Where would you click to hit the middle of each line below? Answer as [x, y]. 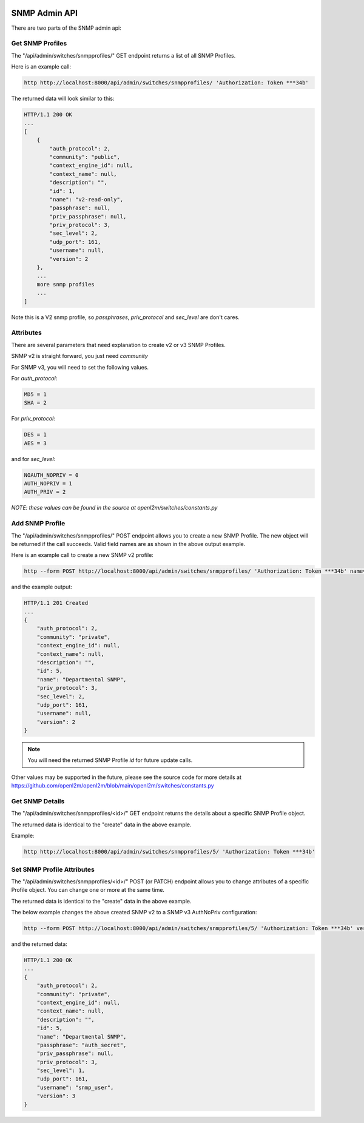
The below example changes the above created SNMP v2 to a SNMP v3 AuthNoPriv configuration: [134, 912]
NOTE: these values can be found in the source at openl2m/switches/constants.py [114, 508]
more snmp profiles [66, 284]
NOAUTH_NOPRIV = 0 [51, 475]
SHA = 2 [35, 403]
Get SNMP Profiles [39, 44]
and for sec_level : [33, 459]
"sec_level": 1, [61, 1071]
